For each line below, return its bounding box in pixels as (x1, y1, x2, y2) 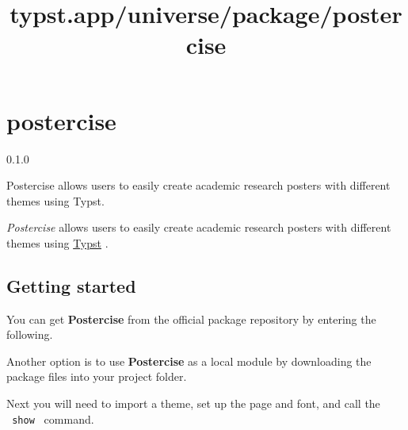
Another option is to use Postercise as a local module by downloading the (6, 352, 372, 369)
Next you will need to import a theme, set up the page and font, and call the (6, 395, 380, 412)
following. (6, 326, 53, 343)
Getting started (6, 273, 136, 298)
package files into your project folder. (6, 368, 187, 385)
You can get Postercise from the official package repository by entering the (6, 310, 376, 327)
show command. (12, 410, 94, 427)
